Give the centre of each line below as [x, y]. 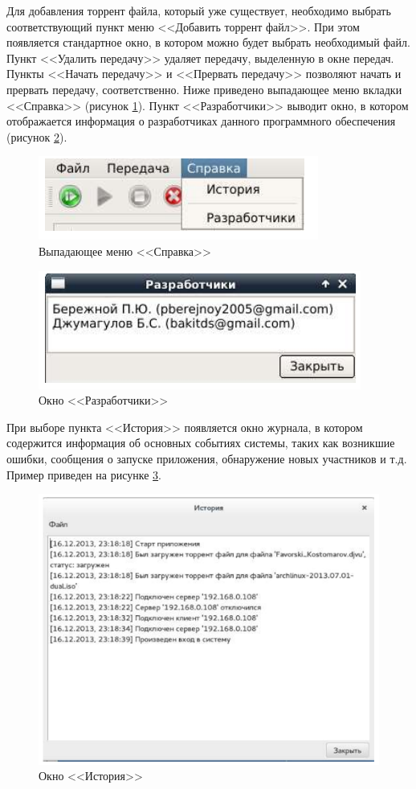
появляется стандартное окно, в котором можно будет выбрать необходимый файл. [208, 42]
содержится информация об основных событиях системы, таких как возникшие [201, 443]
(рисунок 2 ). [37, 136]
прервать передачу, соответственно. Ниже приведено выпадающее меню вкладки [204, 89]
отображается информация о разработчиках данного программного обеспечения [201, 121]
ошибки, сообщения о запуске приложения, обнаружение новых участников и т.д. [207, 458]
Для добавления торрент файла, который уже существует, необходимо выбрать [199, 10]
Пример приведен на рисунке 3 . [84, 474]
